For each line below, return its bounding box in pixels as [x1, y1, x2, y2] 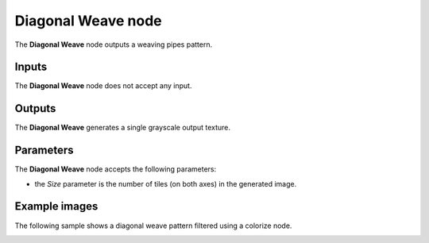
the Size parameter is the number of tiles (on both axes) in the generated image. [34, 179, 297, 188]
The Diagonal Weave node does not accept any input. [14, 81, 192, 91]
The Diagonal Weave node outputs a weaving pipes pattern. [14, 40, 213, 49]
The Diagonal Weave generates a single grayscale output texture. [14, 123, 230, 133]
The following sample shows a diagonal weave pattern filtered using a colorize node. [14, 221, 292, 230]
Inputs [14, 60, 48, 74]
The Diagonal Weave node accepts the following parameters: [14, 164, 217, 174]
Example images [14, 199, 99, 214]
